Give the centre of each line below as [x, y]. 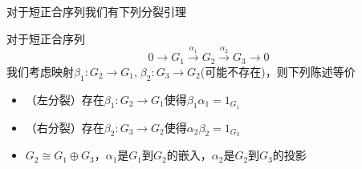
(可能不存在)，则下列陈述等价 [278, 71]
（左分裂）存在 [65, 99]
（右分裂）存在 [65, 127]
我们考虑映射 [40, 71]
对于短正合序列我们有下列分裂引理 [96, 11]
